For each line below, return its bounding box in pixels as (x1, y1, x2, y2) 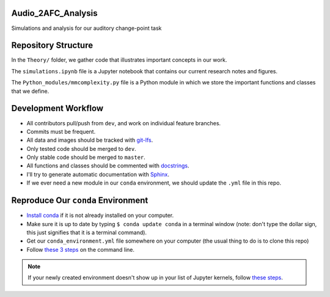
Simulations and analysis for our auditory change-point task (11, 24, 162, 32)
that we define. (11, 87, 50, 95)
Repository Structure (11, 40, 94, 51)
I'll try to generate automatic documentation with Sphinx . (26, 170, 170, 178)
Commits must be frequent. (26, 128, 96, 135)
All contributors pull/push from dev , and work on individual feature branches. (26, 119, 221, 127)
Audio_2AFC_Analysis (11, 8, 98, 18)
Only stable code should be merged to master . (26, 153, 146, 161)
